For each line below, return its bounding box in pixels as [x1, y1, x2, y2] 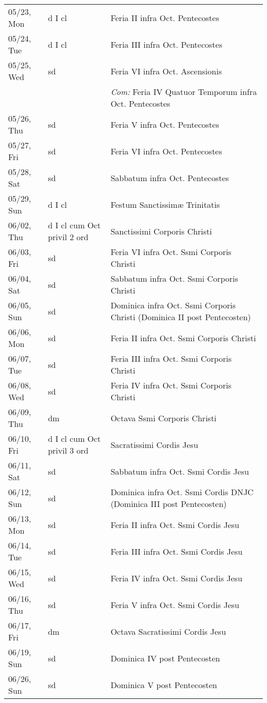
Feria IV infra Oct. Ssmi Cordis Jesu [110, 572, 242, 584]
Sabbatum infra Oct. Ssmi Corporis [110, 272, 238, 284]
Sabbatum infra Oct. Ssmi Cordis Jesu [110, 465, 249, 477]
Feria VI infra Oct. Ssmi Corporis [110, 246, 232, 258]
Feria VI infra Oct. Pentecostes [110, 145, 222, 157]
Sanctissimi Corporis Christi [110, 225, 212, 237]
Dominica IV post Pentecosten [110, 652, 220, 664]
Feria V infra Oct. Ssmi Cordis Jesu [110, 598, 240, 611]
